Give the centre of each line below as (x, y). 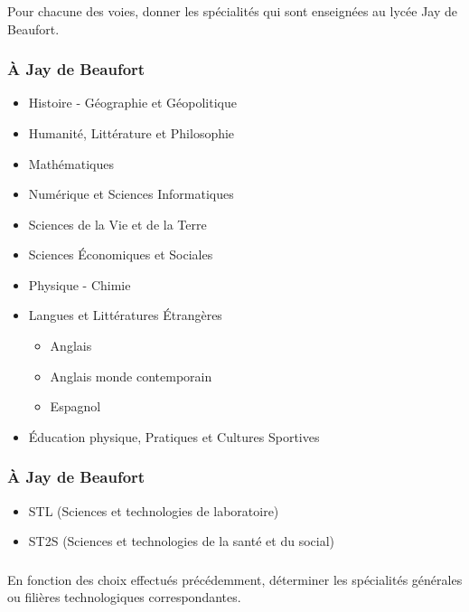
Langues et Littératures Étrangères (125, 315)
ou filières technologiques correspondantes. (124, 597)
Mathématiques (71, 163)
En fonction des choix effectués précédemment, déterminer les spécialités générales (235, 579)
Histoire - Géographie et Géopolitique (132, 103)
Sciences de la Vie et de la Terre (117, 224)
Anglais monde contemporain (131, 376)
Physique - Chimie (80, 284)
